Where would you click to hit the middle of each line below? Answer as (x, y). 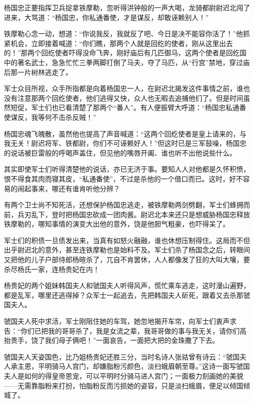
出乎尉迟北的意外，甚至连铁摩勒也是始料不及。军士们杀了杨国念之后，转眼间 (127, 250)
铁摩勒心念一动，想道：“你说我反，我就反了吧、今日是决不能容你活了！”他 (124, 34)
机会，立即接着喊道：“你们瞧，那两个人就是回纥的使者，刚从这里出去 (122, 43)
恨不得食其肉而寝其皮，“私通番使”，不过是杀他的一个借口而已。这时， (117, 178)
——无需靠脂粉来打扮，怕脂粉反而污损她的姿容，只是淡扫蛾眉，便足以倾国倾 (127, 385)
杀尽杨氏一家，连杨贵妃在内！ (52, 269)
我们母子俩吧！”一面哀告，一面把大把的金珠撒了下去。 (132, 340)
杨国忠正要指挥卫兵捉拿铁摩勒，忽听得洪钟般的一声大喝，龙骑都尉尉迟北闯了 (127, 7)
